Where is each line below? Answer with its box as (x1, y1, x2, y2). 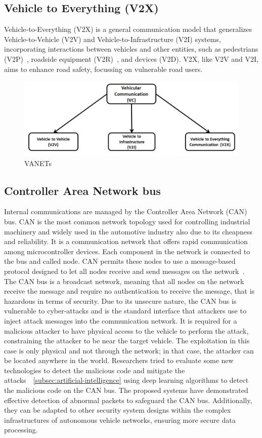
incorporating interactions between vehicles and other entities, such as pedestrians (4, 44, 258, 54)
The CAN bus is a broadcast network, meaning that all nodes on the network (4, 275, 244, 286)
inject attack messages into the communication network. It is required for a (4, 315, 237, 326)
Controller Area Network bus (4, 182, 161, 198)
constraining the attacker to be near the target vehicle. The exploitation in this (4, 335, 250, 346)
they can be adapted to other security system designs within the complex (4, 405, 231, 415)
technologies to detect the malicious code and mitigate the (4, 365, 185, 375)
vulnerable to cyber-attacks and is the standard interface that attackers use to (4, 305, 246, 316)
